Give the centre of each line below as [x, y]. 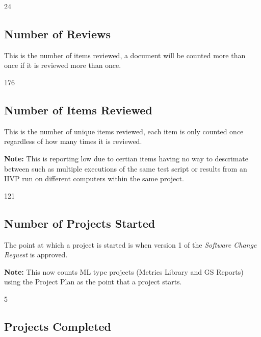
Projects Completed [58, 326]
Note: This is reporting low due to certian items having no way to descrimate [126, 158]
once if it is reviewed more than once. [63, 65]
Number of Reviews [58, 33]
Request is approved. [36, 255]
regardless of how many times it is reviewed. [73, 141]
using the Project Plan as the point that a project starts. [93, 282]
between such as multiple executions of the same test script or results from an [126, 168]
